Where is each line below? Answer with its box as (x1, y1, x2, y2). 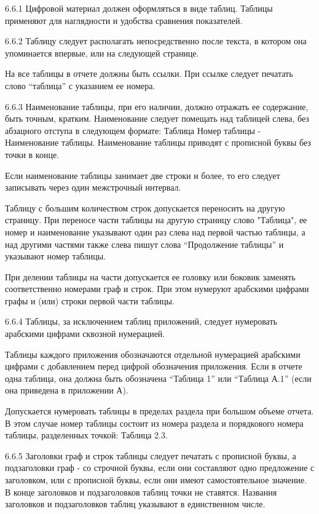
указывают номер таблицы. (5, 250, 106, 263)
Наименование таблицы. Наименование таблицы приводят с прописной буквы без (5, 136, 311, 149)
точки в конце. (5, 148, 60, 160)
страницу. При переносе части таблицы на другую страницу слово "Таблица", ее (5, 213, 307, 226)
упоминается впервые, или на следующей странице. (5, 46, 199, 59)
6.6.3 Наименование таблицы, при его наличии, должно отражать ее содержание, (5, 100, 309, 113)
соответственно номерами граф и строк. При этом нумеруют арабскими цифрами (5, 282, 309, 295)
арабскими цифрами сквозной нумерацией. (5, 327, 165, 340)
